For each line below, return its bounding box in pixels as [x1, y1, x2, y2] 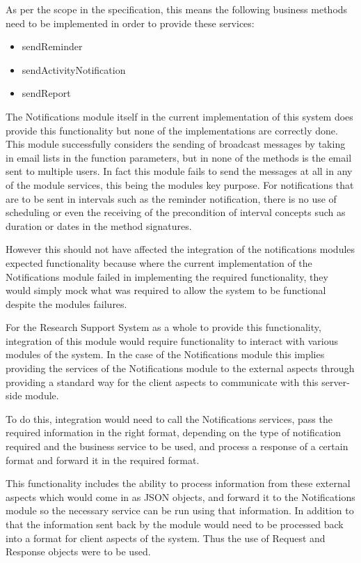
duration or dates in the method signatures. [6, 218, 192, 233]
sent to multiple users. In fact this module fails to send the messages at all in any [6, 164, 353, 178]
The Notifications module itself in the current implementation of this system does [6, 109, 353, 123]
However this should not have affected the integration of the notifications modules [6, 242, 355, 256]
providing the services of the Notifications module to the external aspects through [6, 361, 355, 376]
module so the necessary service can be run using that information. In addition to [6, 503, 354, 518]
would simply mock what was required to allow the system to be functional [6, 283, 326, 298]
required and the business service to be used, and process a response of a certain [6, 439, 348, 454]
